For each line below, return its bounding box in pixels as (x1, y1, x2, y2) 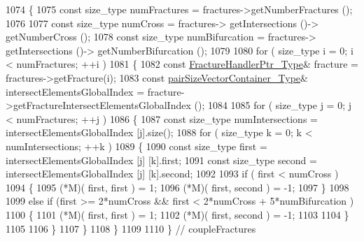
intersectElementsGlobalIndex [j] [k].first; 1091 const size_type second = (6, 152, 317, 167)
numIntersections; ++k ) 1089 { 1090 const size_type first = (6, 138, 267, 153)
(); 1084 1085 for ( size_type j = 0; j (194, 98, 351, 112)
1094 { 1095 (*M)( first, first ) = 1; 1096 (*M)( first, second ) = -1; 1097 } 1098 (6, 180, 349, 194)
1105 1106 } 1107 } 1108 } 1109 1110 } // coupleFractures (6, 221, 256, 235)
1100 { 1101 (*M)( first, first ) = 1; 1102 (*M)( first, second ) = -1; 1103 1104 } (6, 207, 349, 221)
